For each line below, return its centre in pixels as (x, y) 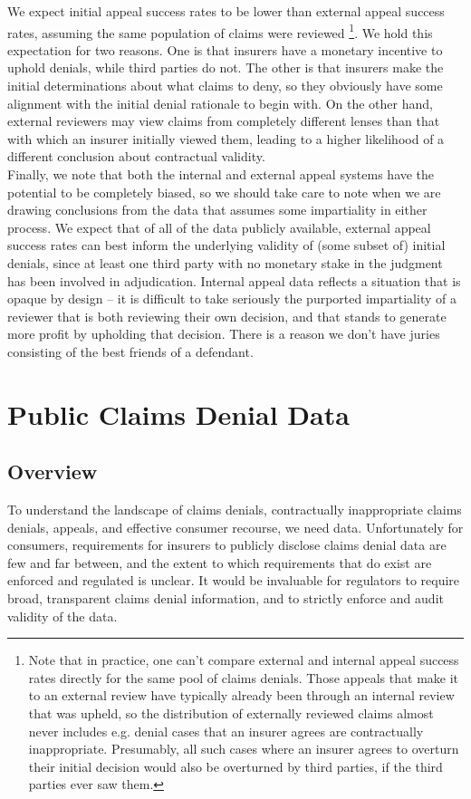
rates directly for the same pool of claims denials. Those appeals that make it (244, 677)
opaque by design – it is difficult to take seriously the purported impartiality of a (232, 298)
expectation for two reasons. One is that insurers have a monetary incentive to (225, 49)
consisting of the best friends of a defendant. (130, 351)
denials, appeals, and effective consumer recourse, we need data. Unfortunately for (235, 527)
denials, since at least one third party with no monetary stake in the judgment (225, 262)
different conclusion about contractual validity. (136, 156)
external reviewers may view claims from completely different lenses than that (224, 121)
